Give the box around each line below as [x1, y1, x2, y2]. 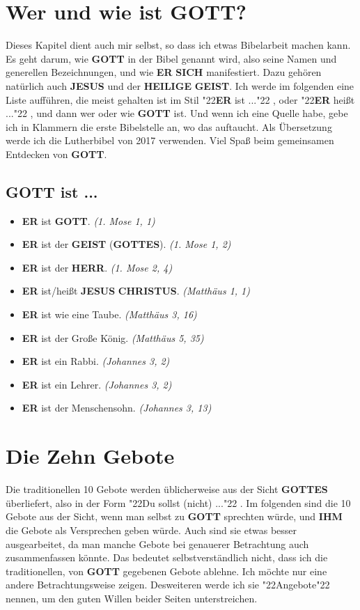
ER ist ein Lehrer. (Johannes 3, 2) [22, 377, 172, 391]
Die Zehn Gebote [6, 441, 175, 470]
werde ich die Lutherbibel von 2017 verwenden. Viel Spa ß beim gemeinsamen [6, 133, 334, 148]
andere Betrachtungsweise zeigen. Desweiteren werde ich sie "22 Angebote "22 [6, 577, 330, 592]
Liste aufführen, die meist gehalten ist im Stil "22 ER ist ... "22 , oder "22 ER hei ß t [6, 92, 355, 107]
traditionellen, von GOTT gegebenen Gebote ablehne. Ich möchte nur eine [6, 563, 327, 578]
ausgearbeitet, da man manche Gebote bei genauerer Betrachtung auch [6, 536, 309, 551]
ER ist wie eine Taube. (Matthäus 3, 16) [22, 307, 197, 322]
